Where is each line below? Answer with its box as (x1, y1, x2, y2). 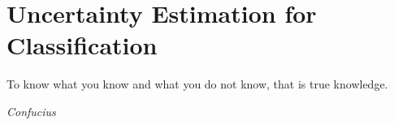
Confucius (6, 102, 56, 119)
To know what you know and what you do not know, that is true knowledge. (6, 75, 388, 93)
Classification (6, 28, 158, 62)
